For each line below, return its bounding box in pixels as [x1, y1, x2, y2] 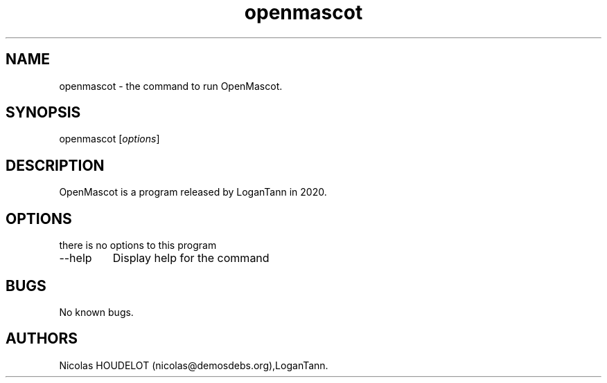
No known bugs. [59, 306, 134, 318]
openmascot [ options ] [59, 133, 160, 145]
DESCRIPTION [6, 156, 105, 174]
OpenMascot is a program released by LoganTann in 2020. [59, 186, 327, 198]
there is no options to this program [59, 239, 217, 252]
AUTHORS [6, 330, 78, 348]
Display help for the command [112, 251, 270, 265]
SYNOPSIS [6, 104, 81, 122]
